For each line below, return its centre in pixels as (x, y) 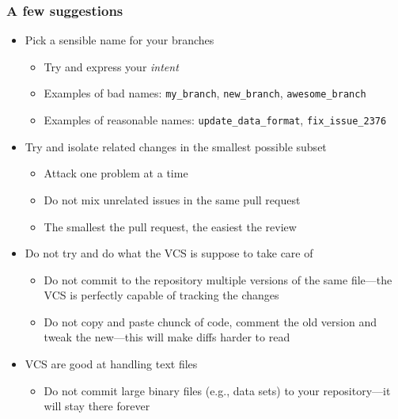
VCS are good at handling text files (111, 364)
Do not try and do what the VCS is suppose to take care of (169, 253)
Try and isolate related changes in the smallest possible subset (176, 146)
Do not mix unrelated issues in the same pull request (172, 199)
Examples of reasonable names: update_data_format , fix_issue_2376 (215, 120)
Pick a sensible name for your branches (119, 40)
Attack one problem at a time (116, 173)
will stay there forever (97, 406)
